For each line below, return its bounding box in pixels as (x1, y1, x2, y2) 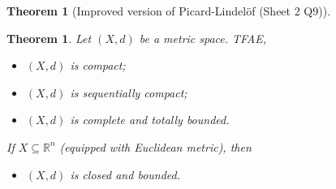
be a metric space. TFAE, (139, 29, 267, 46)
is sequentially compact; (70, 84, 187, 101)
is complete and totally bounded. (70, 111, 230, 128)
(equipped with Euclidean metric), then (59, 138, 252, 155)
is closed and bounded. (70, 165, 181, 183)
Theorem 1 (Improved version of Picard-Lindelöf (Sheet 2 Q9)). (6, 2, 331, 19)
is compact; (70, 57, 126, 74)
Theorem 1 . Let (6, 29, 92, 46)
